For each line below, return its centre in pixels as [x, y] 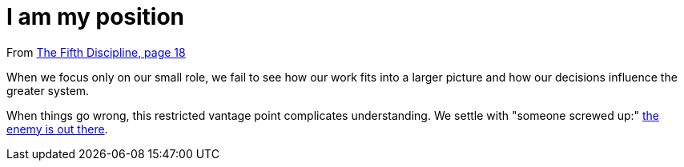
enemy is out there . [57, 129]
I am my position [96, 17]
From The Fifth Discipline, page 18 [96, 52]
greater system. [48, 90]
